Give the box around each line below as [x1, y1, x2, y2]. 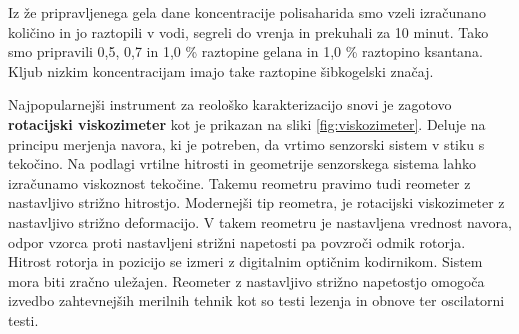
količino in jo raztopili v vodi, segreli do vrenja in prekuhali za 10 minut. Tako [8, 21, 489, 42]
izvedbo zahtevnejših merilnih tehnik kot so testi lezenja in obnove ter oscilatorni [8, 290, 505, 311]
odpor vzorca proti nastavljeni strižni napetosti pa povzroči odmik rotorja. [8, 231, 466, 252]
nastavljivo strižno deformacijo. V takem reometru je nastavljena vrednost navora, [8, 211, 512, 232]
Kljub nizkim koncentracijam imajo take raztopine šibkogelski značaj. [8, 60, 434, 81]
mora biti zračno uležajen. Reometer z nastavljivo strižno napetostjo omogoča [8, 270, 485, 291]
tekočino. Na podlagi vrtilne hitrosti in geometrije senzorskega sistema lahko [8, 153, 476, 174]
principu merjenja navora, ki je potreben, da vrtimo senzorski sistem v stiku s [8, 133, 485, 154]
